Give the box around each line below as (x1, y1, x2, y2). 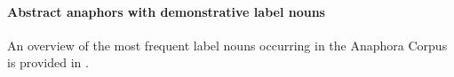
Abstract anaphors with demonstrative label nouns (7, 2, 325, 20)
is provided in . (7, 53, 89, 72)
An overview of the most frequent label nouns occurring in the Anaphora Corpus (7, 35, 448, 54)
